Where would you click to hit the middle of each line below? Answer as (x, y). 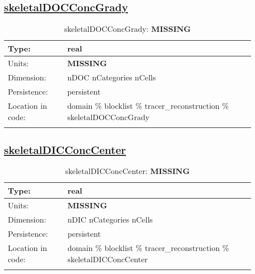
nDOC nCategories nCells (112, 77)
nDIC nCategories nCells (110, 220)
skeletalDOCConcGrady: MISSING (127, 29)
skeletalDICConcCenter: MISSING (127, 171)
